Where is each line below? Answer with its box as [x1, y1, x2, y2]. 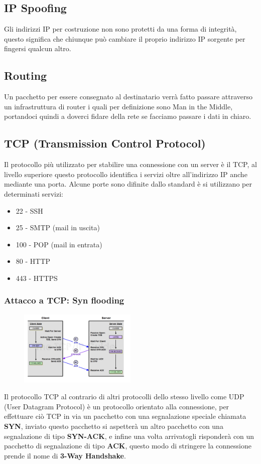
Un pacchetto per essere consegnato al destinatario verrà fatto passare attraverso [4, 91, 253, 102]
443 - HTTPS [16, 272, 58, 283]
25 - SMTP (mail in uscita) [16, 222, 100, 233]
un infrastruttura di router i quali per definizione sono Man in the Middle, [4, 101, 233, 111]
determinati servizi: [4, 188, 63, 199]
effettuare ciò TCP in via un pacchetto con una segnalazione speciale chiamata [4, 411, 246, 421]
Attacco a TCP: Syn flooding [4, 294, 124, 306]
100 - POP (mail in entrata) [16, 239, 102, 249]
